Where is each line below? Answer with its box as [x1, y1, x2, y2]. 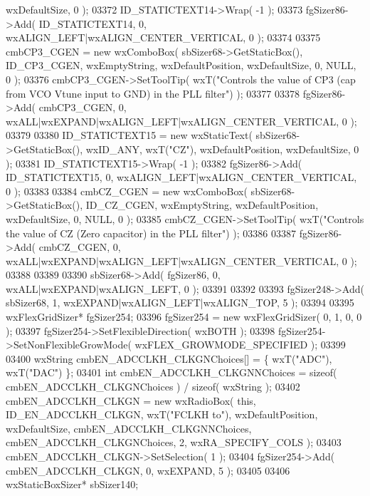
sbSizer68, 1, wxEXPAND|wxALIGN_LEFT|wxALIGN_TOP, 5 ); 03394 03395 [6, 295, 354, 310]
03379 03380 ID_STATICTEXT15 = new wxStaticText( [6, 128, 253, 143]
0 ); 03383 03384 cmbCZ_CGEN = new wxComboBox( [6, 183, 248, 198]
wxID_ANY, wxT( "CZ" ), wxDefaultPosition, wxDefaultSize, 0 [85, 141, 359, 156]
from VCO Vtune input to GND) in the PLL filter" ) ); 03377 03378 [6, 86, 300, 100]
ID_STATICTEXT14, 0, [38, 16, 147, 31]
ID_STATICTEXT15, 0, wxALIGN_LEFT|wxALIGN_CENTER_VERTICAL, [6, 170, 357, 185]
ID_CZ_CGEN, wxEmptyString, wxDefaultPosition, [85, 197, 319, 212]
